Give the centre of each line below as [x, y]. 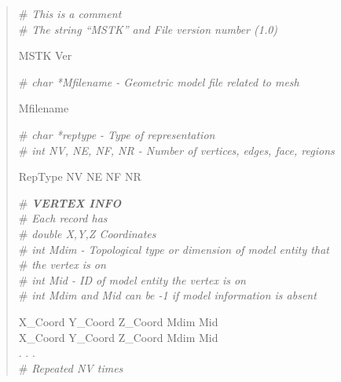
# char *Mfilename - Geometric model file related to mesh [159, 81]
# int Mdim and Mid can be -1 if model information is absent [167, 295]
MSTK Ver [45, 55]
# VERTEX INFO [70, 202]
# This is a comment [70, 13]
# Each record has [63, 218]
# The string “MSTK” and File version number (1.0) [148, 29]
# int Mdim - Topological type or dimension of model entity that [174, 249]
